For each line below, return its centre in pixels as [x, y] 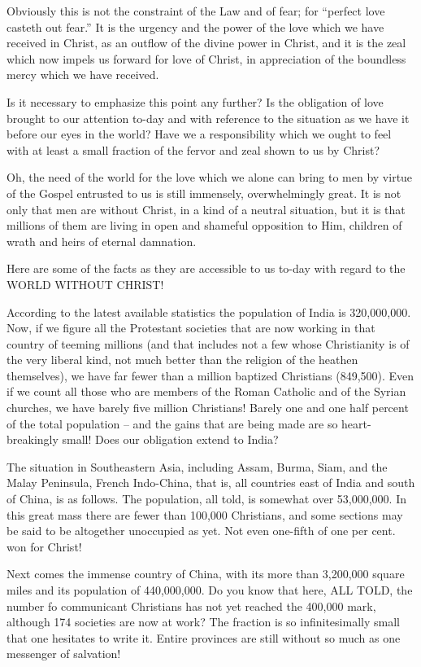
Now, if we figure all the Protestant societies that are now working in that [191, 328]
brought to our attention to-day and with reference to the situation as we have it [208, 118]
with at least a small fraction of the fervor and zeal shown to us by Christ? [193, 149]
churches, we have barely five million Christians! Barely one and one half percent [208, 408]
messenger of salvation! [64, 654]
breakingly [33, 439]
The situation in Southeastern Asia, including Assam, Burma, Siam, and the [197, 466]
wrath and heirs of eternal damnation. [102, 241]
